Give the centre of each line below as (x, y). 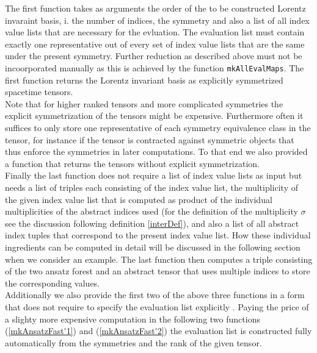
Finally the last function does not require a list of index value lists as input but (154, 175)
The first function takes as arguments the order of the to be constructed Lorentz (155, 8)
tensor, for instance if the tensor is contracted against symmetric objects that (150, 139)
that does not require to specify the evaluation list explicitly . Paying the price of (157, 306)
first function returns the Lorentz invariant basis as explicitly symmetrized (144, 80)
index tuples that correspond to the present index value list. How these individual (158, 235)
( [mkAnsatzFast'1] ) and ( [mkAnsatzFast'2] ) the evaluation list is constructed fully (158, 331)
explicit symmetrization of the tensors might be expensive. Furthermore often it (154, 116)
